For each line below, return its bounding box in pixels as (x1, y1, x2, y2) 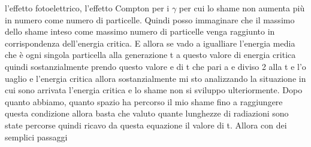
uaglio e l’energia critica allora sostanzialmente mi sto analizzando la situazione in (5, 72, 306, 84)
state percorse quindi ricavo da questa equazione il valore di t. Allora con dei (5, 118, 287, 131)
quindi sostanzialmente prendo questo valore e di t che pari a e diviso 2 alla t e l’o (5, 60, 306, 72)
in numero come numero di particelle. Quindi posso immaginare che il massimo (5, 13, 295, 26)
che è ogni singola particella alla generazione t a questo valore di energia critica (5, 48, 296, 61)
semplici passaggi (5, 130, 68, 143)
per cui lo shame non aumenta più (179, 2, 305, 14)
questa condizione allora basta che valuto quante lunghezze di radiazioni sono (5, 107, 289, 120)
